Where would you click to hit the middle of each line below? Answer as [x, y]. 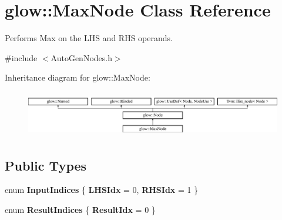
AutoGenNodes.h [81, 57]
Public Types [46, 165]
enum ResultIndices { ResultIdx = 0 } [80, 209]
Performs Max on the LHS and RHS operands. [89, 38]
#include [21, 57]
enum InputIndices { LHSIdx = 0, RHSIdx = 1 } [102, 190]
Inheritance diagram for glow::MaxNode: [78, 77]
